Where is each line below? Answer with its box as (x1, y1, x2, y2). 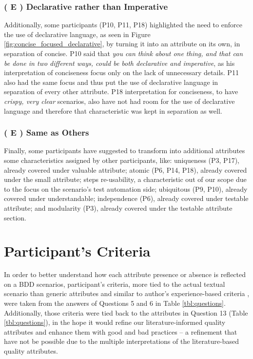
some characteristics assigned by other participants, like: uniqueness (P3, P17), (4, 155, 239, 165)
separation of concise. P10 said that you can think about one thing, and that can (4, 48, 243, 58)
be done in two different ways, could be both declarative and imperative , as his (4, 58, 235, 68)
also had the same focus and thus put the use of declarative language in (4, 77, 218, 87)
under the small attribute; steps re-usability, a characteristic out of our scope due (4, 174, 247, 184)
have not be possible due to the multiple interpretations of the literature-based (4, 336, 239, 346)
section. (4, 212, 26, 222)
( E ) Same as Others (4, 126, 89, 139)
